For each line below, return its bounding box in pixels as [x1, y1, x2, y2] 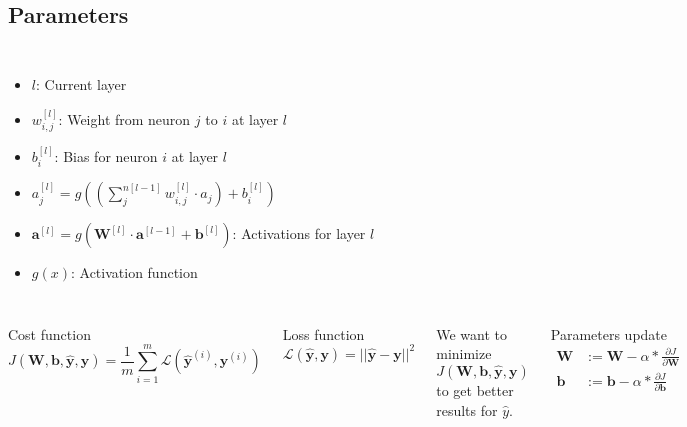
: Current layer [35, 74, 127, 95]
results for [436, 399, 498, 420]
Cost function [8, 323, 91, 344]
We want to [436, 323, 507, 344]
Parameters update [550, 323, 668, 344]
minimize [436, 343, 492, 364]
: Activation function [70, 262, 198, 283]
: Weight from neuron [58, 108, 191, 129]
